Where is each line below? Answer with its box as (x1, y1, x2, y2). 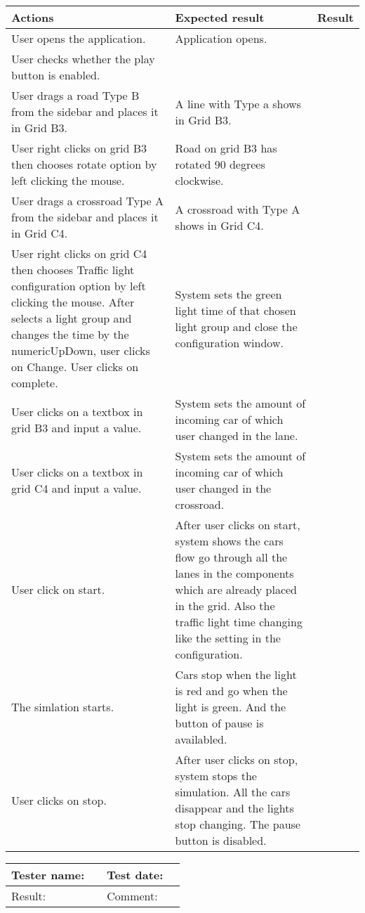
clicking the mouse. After (11, 294, 135, 310)
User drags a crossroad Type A (11, 193, 164, 209)
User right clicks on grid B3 (11, 140, 147, 156)
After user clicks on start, (175, 517, 300, 533)
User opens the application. (11, 30, 146, 46)
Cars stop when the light (175, 666, 297, 682)
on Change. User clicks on (11, 358, 139, 375)
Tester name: (11, 867, 85, 883)
